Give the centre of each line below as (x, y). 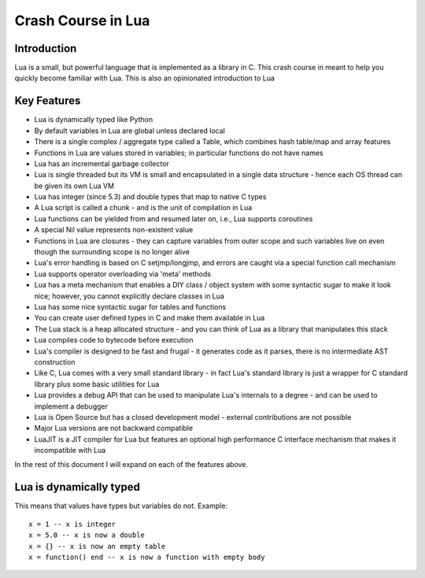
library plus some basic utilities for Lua (97, 384)
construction (55, 361)
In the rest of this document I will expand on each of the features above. (131, 465)
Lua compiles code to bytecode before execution (114, 340)
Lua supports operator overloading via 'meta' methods (123, 274)
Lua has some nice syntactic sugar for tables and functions (130, 307)
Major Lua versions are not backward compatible (113, 428)
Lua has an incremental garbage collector (102, 163)
